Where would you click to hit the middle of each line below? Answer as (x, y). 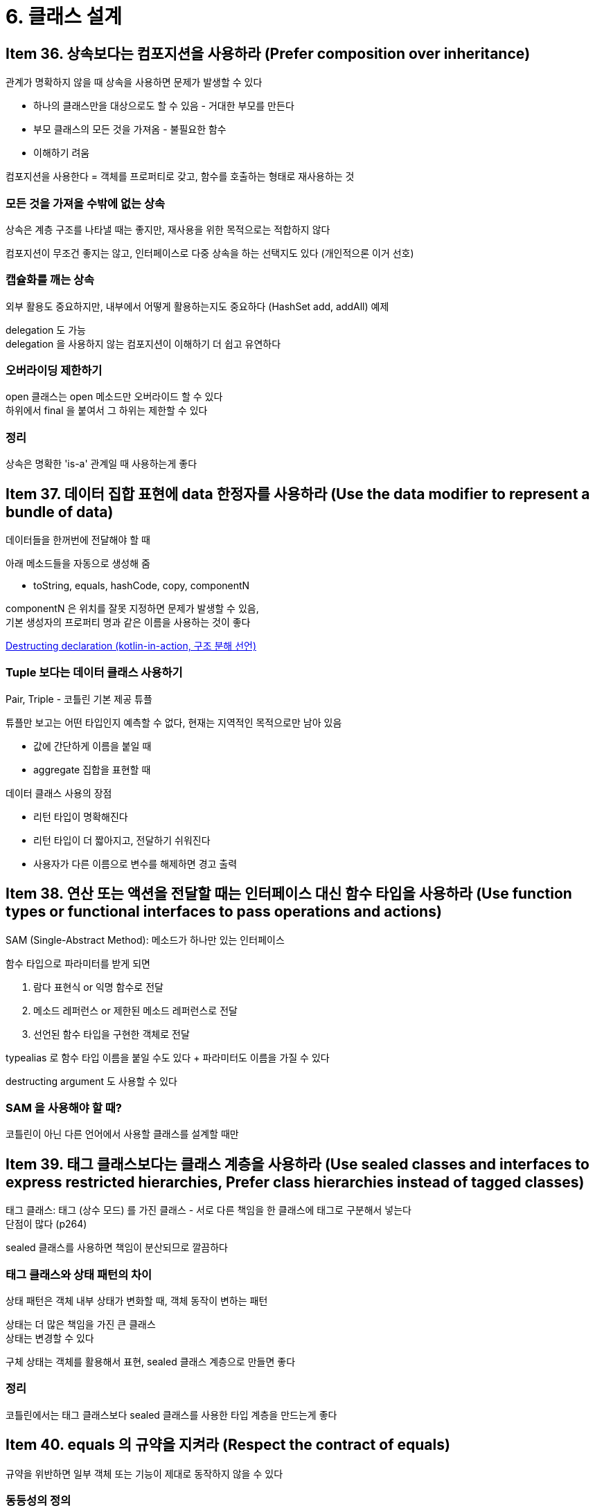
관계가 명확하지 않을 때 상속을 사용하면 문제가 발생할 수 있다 (134, 82)
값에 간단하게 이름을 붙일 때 (92, 746)
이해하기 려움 (62, 153)
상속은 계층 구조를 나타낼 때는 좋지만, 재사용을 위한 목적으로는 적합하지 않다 (168, 229)
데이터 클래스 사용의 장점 (59, 793)
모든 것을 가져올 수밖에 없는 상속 (86, 203)
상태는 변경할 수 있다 (50, 1338)
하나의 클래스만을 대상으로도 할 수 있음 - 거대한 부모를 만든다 (164, 106)
